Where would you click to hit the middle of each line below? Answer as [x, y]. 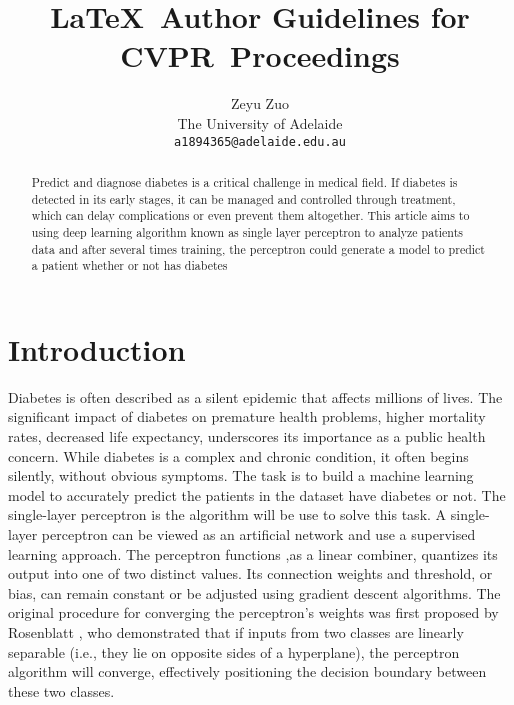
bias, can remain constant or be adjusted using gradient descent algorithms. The [254, 592]
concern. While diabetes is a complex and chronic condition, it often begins [238, 455]
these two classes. [61, 690]
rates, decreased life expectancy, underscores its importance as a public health [247, 436]
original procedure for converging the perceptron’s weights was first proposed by [253, 612]
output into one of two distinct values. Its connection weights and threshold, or [250, 573]
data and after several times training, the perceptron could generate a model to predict [258, 248]
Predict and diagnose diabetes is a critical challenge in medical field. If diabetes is [244, 181]
